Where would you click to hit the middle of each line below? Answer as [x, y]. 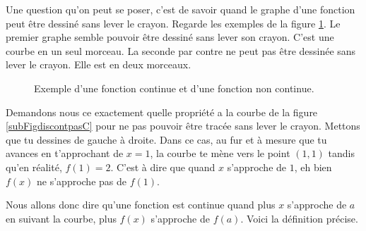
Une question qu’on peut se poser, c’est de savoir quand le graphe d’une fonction [181, 9]
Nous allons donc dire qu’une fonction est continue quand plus [141, 205]
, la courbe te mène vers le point [220, 153]
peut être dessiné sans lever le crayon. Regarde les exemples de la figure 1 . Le [173, 23]
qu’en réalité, [34, 167]
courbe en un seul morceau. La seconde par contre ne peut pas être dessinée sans [181, 50]
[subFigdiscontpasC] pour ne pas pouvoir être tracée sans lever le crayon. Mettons [183, 126]
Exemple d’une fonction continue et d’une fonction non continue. [174, 88]
